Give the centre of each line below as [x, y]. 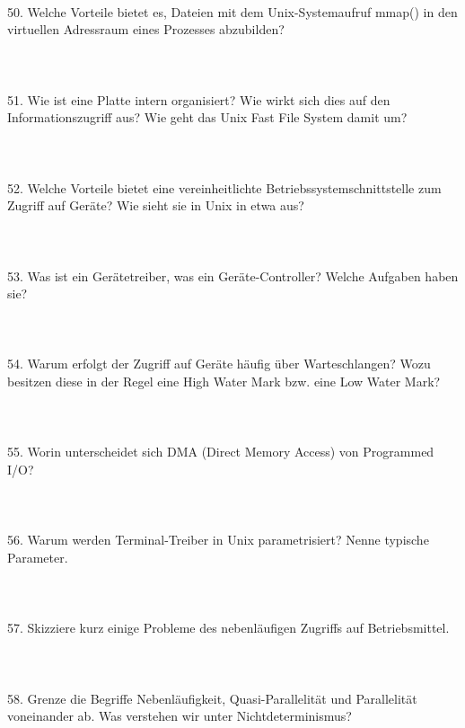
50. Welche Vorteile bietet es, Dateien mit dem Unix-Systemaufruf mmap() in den [232, 11]
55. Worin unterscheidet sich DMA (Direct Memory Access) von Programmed [221, 452]
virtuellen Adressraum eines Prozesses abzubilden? [146, 29]
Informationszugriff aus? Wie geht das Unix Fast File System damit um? [207, 117]
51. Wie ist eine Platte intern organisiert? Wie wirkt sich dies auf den [199, 99]
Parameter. [38, 557]
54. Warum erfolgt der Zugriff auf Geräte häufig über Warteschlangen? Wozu [219, 364]
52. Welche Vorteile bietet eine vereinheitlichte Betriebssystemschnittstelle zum [224, 187]
